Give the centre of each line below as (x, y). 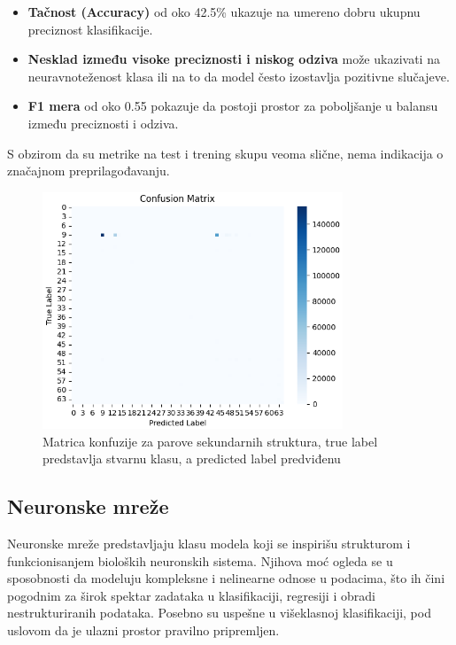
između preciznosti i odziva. (103, 123)
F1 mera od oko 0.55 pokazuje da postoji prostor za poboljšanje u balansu (233, 106)
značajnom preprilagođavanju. (89, 171)
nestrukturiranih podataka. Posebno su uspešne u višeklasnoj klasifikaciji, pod (219, 613)
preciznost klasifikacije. (90, 29)
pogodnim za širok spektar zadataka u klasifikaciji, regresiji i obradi (191, 595)
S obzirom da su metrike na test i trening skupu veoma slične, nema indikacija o (225, 153)
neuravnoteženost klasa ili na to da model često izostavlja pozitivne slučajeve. (239, 76)
